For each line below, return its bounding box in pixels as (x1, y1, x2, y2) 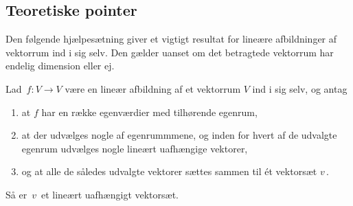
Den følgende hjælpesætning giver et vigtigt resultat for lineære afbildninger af (5, 32, 337, 46)
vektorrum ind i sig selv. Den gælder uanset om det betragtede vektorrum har (5, 45, 334, 59)
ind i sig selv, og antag (252, 81, 348, 95)
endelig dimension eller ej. (5, 58, 115, 73)
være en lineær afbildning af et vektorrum (65, 81, 241, 95)
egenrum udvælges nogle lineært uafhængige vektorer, (21, 141, 248, 155)
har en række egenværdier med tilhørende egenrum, (41, 104, 258, 119)
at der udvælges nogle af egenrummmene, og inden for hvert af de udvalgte (21, 128, 337, 142)
